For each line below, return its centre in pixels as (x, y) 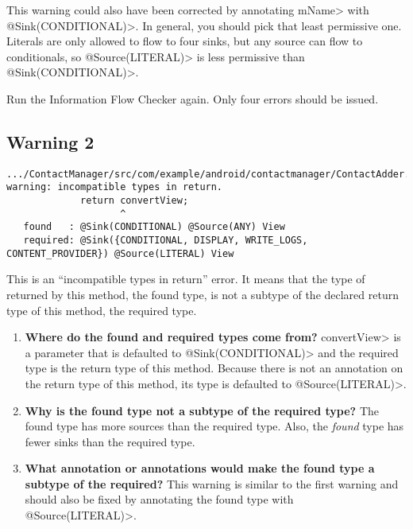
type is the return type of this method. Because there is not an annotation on (214, 368)
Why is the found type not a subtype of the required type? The (202, 410)
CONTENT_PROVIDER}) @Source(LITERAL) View (120, 253)
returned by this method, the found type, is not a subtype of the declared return (203, 294)
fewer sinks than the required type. (110, 441)
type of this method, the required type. (102, 310)
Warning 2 (50, 141)
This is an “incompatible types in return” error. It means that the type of (186, 279)
